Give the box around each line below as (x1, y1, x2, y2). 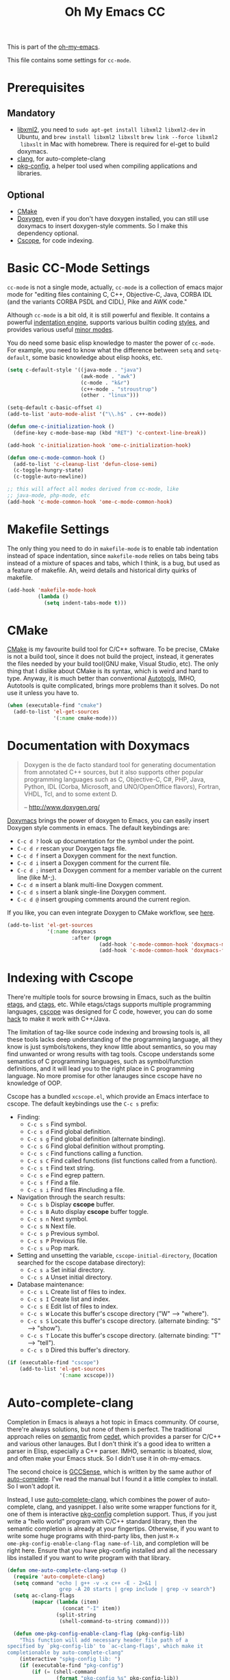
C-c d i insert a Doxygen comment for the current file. (16, 858, 171, 867)
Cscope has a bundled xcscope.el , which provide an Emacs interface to (7, 1093, 209, 1101)
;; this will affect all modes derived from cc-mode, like (7, 486, 179, 493)
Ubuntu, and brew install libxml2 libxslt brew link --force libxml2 (16, 133, 218, 141)
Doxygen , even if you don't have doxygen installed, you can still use (16, 215, 209, 223)
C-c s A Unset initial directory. (27, 1273, 113, 1282)
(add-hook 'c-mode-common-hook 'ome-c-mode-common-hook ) (7, 498, 173, 505)
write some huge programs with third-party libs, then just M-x (7, 1531, 179, 1539)
